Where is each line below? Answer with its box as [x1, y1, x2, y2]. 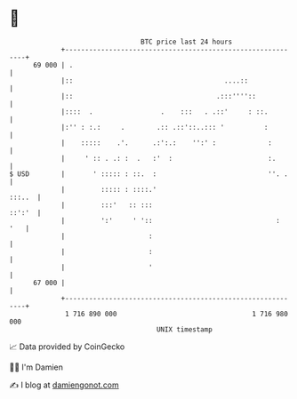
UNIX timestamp [156, 324, 213, 334]
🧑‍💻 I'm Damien [9, 362, 64, 372]
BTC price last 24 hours [140, 37, 233, 46]
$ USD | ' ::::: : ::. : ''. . [9, 169, 289, 179]
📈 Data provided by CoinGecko [9, 341, 125, 352]
